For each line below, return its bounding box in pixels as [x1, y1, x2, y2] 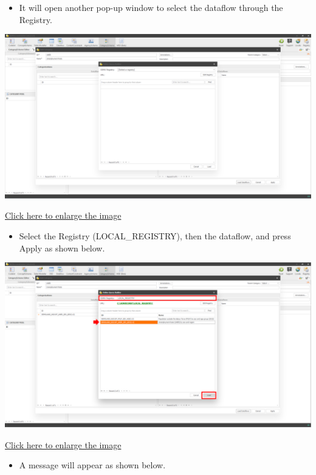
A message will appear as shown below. [19, 459, 166, 471]
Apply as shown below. [19, 241, 105, 254]
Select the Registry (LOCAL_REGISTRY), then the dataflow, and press [19, 230, 291, 242]
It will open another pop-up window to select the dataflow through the [19, 1, 283, 13]
